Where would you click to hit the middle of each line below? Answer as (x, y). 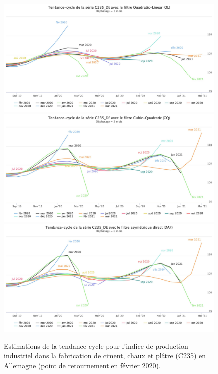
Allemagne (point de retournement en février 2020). (82, 365)
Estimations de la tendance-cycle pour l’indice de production (96, 345)
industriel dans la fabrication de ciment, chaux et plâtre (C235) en (105, 355)
